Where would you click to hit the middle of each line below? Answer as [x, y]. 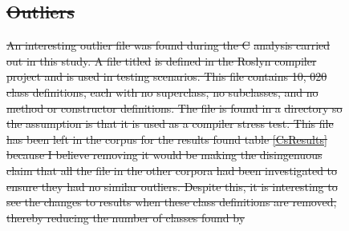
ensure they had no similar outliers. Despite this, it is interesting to [172, 186]
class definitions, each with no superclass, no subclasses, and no [162, 92]
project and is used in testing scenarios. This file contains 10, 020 [167, 76]
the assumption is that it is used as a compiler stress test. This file [170, 123]
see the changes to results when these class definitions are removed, [172, 202]
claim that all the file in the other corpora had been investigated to [172, 170]
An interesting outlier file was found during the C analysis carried [168, 45]
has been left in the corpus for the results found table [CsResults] [167, 139]
